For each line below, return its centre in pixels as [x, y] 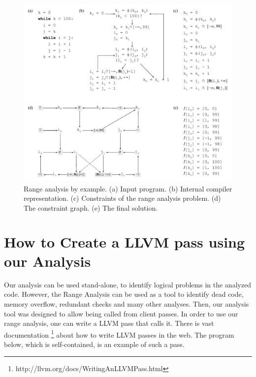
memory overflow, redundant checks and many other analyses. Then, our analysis [127, 303]
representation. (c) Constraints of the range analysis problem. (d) [122, 198]
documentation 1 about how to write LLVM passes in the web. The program [119, 334]
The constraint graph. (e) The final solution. [91, 207]
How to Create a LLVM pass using [125, 241]
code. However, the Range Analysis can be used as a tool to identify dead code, [124, 294]
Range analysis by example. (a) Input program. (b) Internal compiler [128, 188]
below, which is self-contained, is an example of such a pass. [94, 344]
